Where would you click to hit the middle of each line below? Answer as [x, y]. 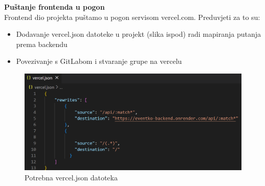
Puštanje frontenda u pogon [54, 7]
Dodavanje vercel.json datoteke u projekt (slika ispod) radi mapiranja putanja [139, 34]
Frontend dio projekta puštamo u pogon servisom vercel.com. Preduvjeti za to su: [132, 17]
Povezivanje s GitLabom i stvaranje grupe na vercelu [99, 61]
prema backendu [42, 44]
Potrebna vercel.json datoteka [71, 177]
